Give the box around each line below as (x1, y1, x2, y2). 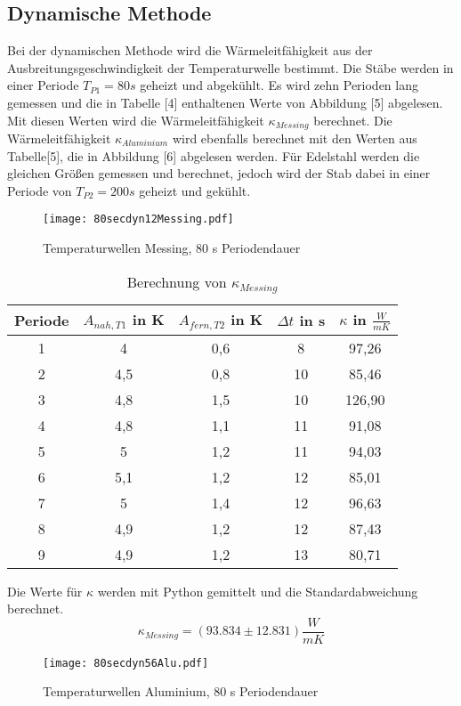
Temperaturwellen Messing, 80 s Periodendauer (43, 239, 301, 257)
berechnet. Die (313, 110, 392, 129)
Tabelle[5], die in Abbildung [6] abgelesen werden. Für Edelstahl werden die (7, 146, 420, 165)
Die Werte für (7, 581, 83, 600)
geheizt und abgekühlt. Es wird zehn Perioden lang (140, 76, 418, 94)
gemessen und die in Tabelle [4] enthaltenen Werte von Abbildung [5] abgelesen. (7, 93, 443, 111)
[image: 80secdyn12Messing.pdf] (43, 213, 234, 226)
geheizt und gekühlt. (139, 181, 251, 199)
